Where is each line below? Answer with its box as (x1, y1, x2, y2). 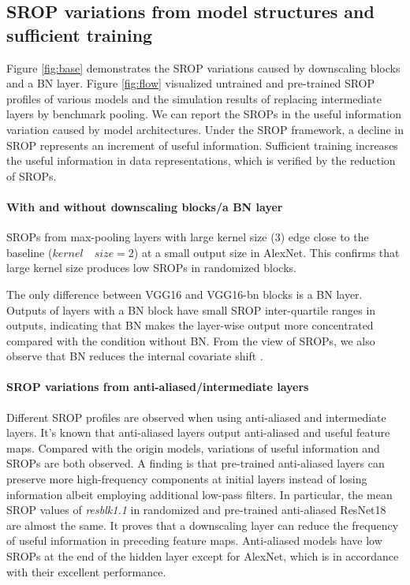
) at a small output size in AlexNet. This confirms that (133, 244, 400, 260)
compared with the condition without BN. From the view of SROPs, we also (6, 332, 375, 348)
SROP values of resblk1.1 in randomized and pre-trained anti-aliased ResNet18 (6, 501, 386, 518)
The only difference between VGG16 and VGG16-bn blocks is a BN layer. (6, 285, 363, 302)
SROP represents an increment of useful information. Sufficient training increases (6, 136, 398, 153)
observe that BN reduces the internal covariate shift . (6, 348, 263, 364)
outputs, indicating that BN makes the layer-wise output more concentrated (6, 317, 374, 333)
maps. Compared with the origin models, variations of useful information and (6, 439, 380, 456)
